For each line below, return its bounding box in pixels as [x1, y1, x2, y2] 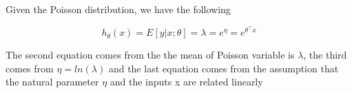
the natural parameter [6, 74, 99, 89]
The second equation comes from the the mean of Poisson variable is [6, 48, 295, 62]
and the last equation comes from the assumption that [108, 61, 339, 75]
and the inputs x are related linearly [110, 74, 263, 89]
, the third [303, 48, 347, 62]
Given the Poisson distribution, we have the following [6, 2, 231, 16]
